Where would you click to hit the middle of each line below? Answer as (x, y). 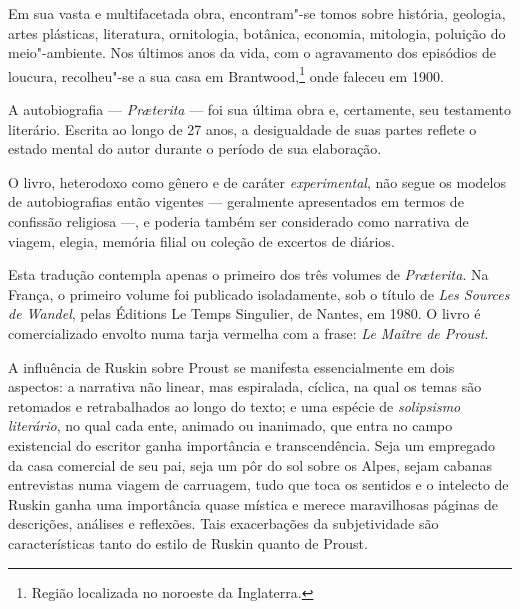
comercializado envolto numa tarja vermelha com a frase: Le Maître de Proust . (248, 332)
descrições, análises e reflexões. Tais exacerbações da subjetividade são (223, 523)
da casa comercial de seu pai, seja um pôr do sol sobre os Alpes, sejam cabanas (250, 464)
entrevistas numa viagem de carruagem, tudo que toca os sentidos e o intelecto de (258, 484)
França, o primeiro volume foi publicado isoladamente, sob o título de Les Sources (259, 293)
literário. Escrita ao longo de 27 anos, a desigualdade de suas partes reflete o (242, 128)
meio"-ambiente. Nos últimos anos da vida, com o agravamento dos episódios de (252, 52)
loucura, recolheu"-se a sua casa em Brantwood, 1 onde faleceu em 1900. (226, 74)
